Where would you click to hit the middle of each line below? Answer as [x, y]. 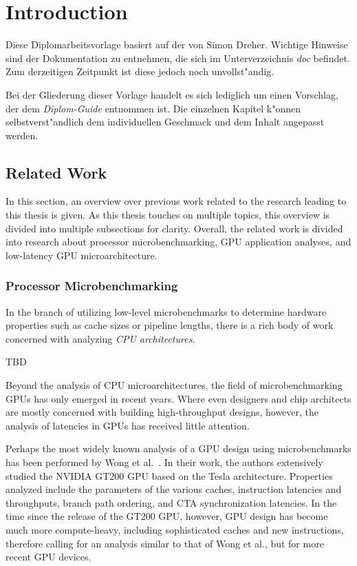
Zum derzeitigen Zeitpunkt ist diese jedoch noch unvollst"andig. [140, 71]
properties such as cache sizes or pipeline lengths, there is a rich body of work [170, 325]
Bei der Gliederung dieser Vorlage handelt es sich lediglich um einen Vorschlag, [172, 94]
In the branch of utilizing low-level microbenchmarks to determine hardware [166, 311]
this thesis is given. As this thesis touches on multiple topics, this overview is [168, 215]
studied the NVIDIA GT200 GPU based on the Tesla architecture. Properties [169, 475]
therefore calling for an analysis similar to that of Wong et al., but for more [165, 543]
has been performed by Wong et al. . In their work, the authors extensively [164, 462]
